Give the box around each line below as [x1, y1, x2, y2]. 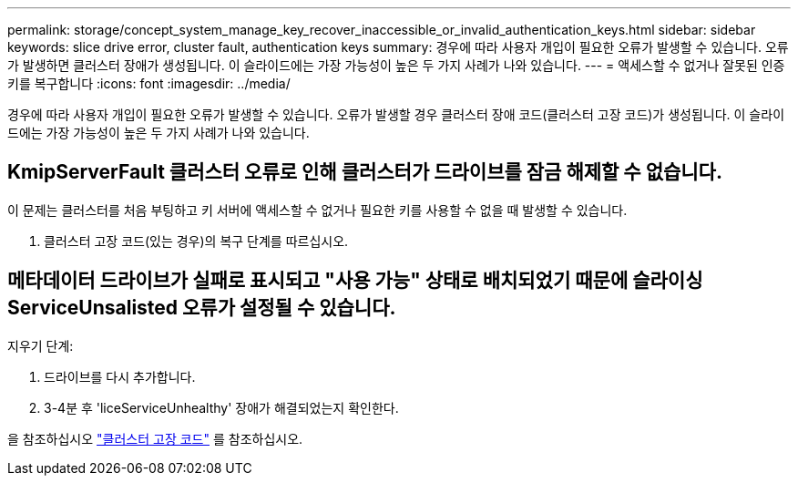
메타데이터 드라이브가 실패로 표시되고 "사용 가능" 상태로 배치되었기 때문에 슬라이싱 [7, 269, 703, 293]
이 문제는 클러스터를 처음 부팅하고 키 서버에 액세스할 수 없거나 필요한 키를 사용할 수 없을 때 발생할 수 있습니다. [7, 201, 628, 218]
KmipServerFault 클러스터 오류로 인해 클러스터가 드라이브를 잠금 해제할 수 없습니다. [7, 160, 722, 184]
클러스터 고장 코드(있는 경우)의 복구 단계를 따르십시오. [44, 232, 349, 249]
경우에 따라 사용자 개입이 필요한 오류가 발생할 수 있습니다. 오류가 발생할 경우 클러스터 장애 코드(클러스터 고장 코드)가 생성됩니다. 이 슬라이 [7, 107, 785, 122]
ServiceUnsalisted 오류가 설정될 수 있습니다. [7, 296, 396, 320]
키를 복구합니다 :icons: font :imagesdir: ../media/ [7, 76, 291, 91]
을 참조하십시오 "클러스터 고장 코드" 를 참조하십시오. [7, 430, 303, 447]
